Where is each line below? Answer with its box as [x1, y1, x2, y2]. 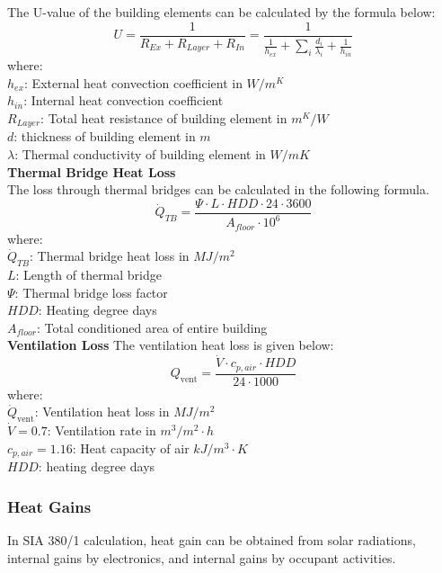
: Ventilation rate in [47, 421, 156, 440]
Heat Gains [7, 495, 92, 517]
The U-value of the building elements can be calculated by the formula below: [7, 3, 436, 21]
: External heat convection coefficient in [24, 73, 243, 92]
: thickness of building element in [13, 127, 196, 146]
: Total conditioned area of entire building [36, 318, 268, 336]
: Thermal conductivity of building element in [14, 145, 266, 164]
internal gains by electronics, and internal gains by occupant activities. [7, 548, 396, 567]
